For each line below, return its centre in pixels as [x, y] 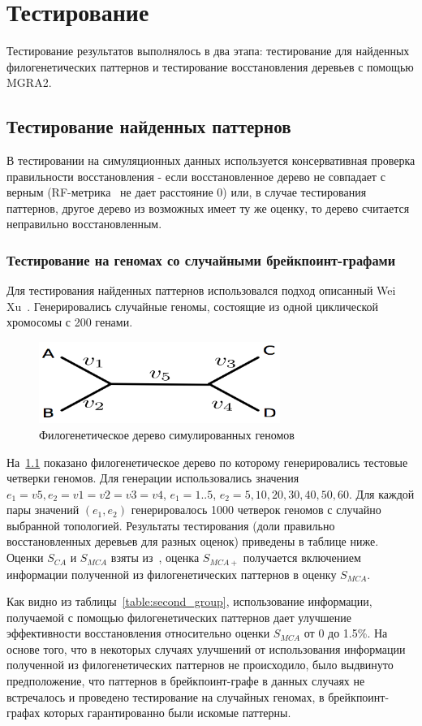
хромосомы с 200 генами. [70, 322]
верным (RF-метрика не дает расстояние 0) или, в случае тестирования [187, 192]
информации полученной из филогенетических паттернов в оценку [172, 574]
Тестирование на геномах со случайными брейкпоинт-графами [201, 260]
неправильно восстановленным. [84, 224]
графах [24, 713]
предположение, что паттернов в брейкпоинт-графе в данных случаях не [186, 681]
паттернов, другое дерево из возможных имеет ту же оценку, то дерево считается [208, 207]
